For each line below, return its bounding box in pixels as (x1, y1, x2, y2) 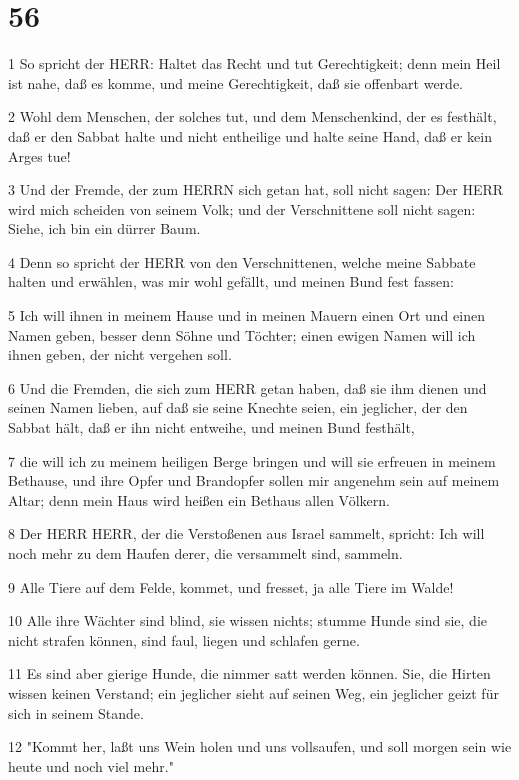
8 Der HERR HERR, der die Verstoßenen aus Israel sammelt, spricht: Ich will (8, 523, 485, 544)
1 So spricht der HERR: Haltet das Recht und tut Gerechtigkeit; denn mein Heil (8, 53, 501, 74)
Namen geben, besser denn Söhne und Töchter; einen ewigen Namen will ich (8, 324, 476, 345)
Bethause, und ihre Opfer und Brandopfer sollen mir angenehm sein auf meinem (8, 470, 500, 491)
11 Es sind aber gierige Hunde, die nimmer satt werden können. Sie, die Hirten (8, 663, 491, 684)
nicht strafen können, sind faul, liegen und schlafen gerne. (8, 629, 360, 650)
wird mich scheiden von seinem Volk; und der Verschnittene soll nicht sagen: (8, 198, 476, 219)
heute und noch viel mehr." (8, 755, 174, 776)
